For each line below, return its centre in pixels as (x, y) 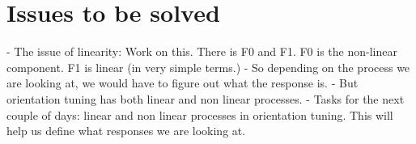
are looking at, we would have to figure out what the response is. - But (183, 83)
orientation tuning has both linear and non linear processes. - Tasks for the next (206, 98)
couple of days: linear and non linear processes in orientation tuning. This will (200, 114)
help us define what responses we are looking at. (126, 131)
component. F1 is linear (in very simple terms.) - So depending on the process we (208, 67)
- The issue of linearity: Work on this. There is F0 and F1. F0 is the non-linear (202, 51)
